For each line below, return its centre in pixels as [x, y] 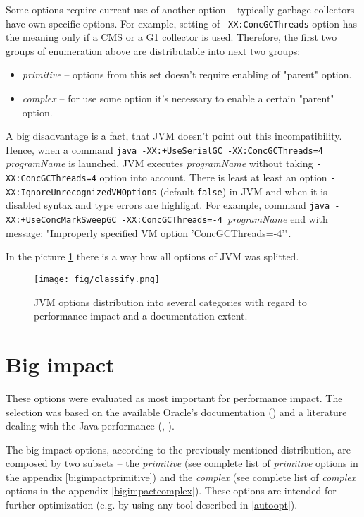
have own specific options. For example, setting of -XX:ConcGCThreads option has [182, 23]
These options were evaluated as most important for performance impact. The [174, 397]
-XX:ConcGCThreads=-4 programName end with [225, 219]
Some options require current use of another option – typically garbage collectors [180, 9]
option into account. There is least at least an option [213, 177]
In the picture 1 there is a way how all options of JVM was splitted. [152, 256]
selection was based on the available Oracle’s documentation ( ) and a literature [176, 412]
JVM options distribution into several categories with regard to [170, 302]
